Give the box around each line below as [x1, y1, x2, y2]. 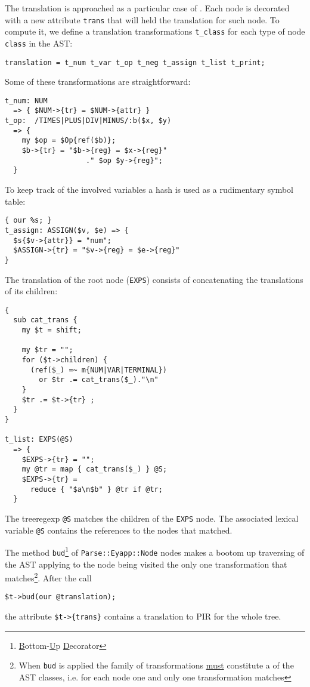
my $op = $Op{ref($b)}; [21, 136, 116, 145]
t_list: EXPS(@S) [5, 435, 73, 444]
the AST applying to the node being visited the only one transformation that [5, 557, 287, 570]
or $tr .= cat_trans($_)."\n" [39, 375, 159, 384]
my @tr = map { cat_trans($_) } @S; [21, 465, 168, 474]
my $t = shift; [21, 326, 82, 335]
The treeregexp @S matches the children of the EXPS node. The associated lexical [5, 512, 299, 524]
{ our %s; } [5, 216, 52, 225]
